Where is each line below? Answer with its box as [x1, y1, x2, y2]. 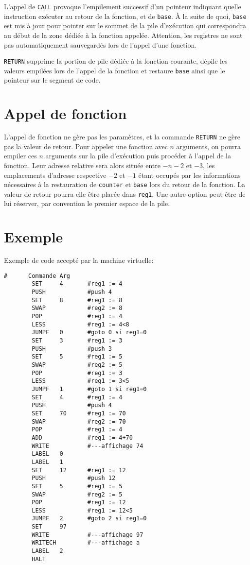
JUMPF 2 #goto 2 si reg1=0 [32, 515, 147, 522]
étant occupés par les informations [138, 170, 241, 180]
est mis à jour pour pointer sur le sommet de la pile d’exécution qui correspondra [4, 20, 247, 31]
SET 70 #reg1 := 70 [32, 410, 126, 417]
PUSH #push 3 [32, 345, 112, 352]
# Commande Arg [4, 272, 71, 279]
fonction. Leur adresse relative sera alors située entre [4, 160, 161, 170]
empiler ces [4, 151, 37, 161]
